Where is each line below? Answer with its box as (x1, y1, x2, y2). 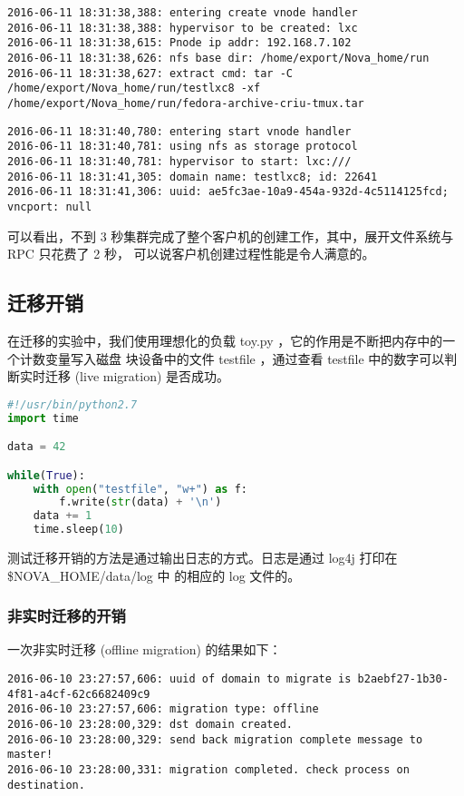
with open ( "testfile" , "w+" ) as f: (33, 482, 247, 496)
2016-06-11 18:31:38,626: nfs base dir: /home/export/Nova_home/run (7, 51, 430, 64)
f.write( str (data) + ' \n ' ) (59, 496, 222, 509)
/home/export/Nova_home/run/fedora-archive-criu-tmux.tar (7, 96, 364, 110)
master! (7, 748, 53, 762)
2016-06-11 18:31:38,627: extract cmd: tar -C (7, 66, 293, 80)
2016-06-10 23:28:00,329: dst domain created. (7, 717, 293, 731)
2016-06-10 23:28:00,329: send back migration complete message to (7, 732, 423, 746)
